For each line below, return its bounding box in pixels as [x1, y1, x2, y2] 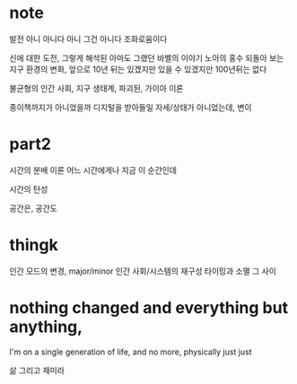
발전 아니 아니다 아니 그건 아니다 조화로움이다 [9, 33, 168, 44]
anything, [9, 317, 83, 336]
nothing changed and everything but [9, 298, 289, 318]
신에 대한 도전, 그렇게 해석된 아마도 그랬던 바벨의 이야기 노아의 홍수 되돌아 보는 [9, 52, 284, 63]
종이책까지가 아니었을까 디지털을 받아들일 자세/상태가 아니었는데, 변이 [9, 101, 252, 112]
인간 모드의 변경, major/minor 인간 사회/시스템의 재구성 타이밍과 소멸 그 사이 [9, 266, 276, 276]
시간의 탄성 [9, 183, 48, 195]
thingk [9, 235, 58, 256]
